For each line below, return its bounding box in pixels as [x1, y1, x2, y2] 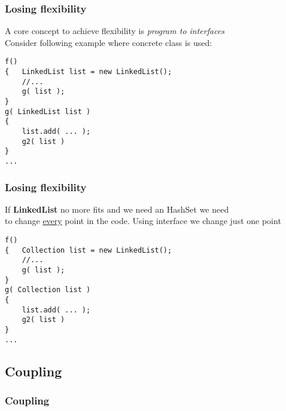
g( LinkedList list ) [5, 107, 91, 116]
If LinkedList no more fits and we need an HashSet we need [5, 203, 229, 215]
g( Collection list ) [5, 286, 91, 295]
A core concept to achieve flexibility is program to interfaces [5, 24, 225, 37]
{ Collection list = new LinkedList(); [5, 246, 172, 254]
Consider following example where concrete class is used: [5, 36, 212, 48]
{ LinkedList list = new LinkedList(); [5, 68, 172, 76]
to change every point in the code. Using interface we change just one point [5, 214, 281, 227]
